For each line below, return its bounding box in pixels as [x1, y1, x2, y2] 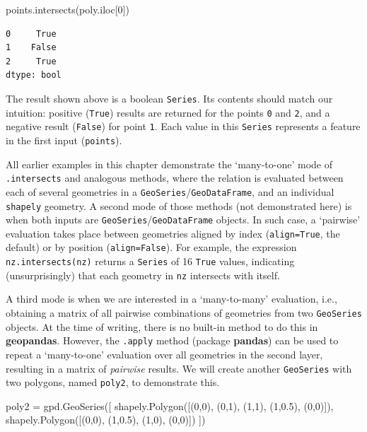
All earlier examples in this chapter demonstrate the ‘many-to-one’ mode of [6, 156, 332, 171]
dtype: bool [6, 70, 62, 81]
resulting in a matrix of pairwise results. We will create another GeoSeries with [6, 361, 352, 375]
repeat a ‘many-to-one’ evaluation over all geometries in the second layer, [6, 346, 323, 361]
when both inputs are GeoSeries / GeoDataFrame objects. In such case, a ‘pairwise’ [6, 212, 361, 227]
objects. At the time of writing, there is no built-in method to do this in [6, 319, 318, 334]
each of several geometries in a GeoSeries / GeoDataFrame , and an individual [6, 184, 334, 199]
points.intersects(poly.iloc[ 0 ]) [6, 2, 129, 16]
